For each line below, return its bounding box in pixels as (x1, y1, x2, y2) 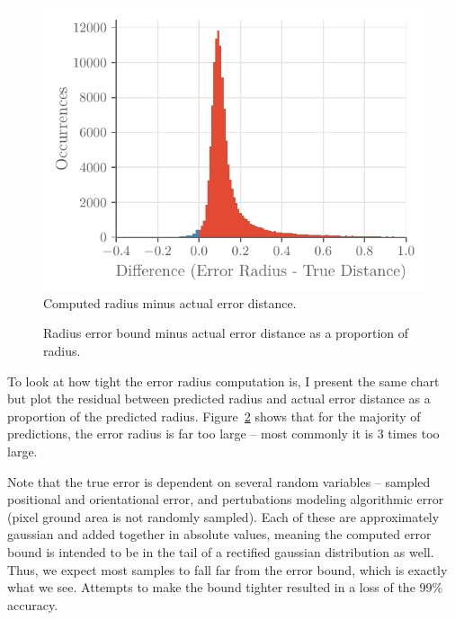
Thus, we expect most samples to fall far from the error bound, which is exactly (7, 560, 448, 579)
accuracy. (7, 595, 58, 614)
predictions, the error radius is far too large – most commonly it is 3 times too (7, 424, 440, 443)
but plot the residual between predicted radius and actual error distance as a (7, 389, 431, 408)
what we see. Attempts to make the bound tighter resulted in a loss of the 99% (7, 578, 443, 597)
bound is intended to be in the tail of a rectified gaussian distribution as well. (7, 543, 434, 561)
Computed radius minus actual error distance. (43, 293, 297, 312)
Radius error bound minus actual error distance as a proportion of (43, 323, 409, 342)
